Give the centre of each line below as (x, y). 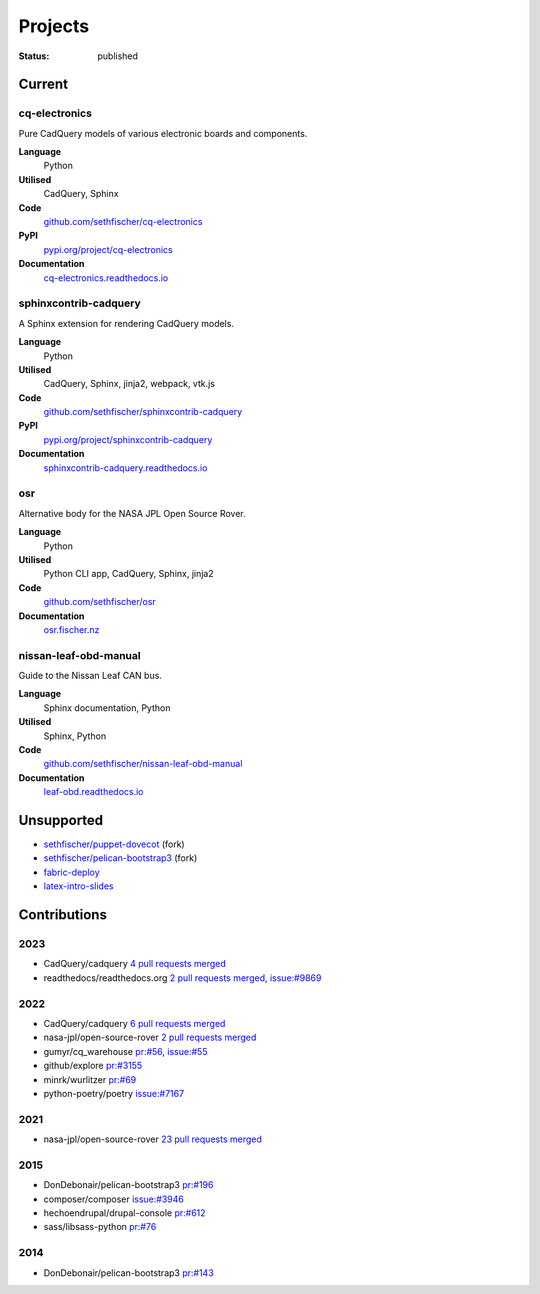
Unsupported (61, 820)
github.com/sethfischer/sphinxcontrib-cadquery (143, 412)
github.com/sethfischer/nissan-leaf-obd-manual (143, 764)
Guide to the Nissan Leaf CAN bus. (90, 676)
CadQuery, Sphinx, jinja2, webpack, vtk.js (129, 384)
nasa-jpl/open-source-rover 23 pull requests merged (152, 1139)
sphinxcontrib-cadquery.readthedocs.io (125, 467)
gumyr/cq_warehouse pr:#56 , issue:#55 (125, 1051)
